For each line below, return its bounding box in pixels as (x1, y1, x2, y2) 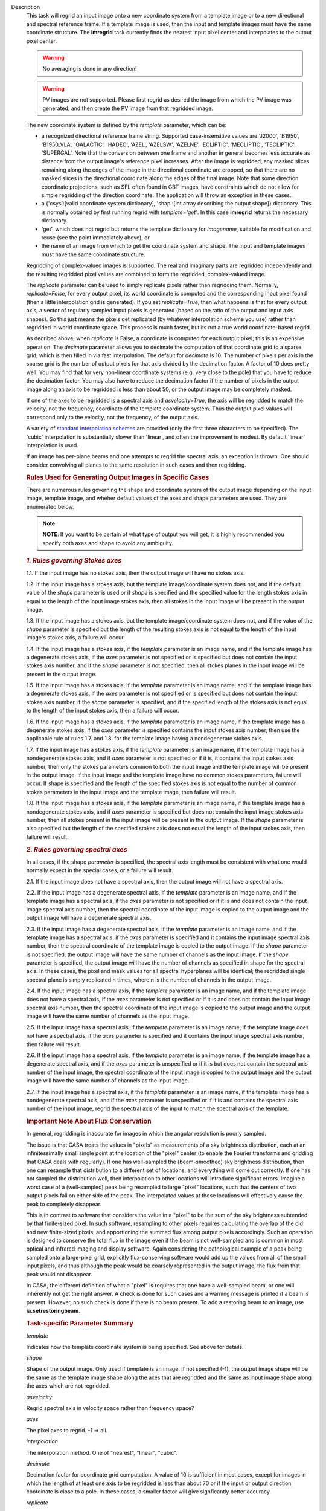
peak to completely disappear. (26, 1200, 102, 1208)
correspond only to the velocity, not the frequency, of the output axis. (26, 413, 199, 421)
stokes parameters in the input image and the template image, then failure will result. (26, 788, 237, 795)
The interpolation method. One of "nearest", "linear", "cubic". (26, 1449, 178, 1456)
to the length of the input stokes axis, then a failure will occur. (26, 707, 179, 714)
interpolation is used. (26, 441, 78, 448)
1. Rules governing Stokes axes (26, 557, 122, 565)
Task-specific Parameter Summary (26, 1319, 134, 1327)
